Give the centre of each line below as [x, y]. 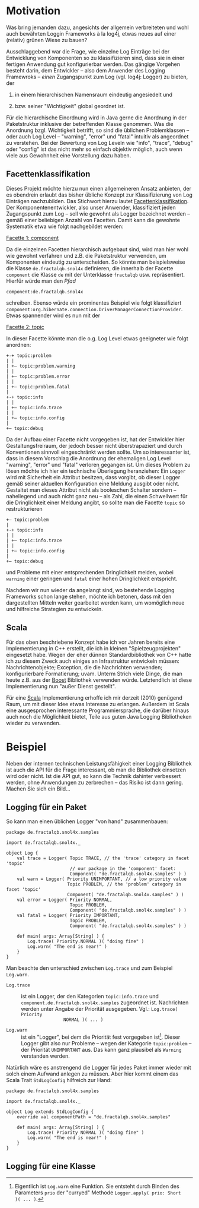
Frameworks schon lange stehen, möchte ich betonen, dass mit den [89, 596]
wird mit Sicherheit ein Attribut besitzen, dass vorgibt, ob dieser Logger [93, 477]
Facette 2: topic [25, 327]
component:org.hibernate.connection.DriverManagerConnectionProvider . [94, 309]
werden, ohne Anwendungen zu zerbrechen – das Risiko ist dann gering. [95, 782]
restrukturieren [24, 508]
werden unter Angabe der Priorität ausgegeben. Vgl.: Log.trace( [99, 1009]
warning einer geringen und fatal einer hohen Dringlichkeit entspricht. [92, 578]
